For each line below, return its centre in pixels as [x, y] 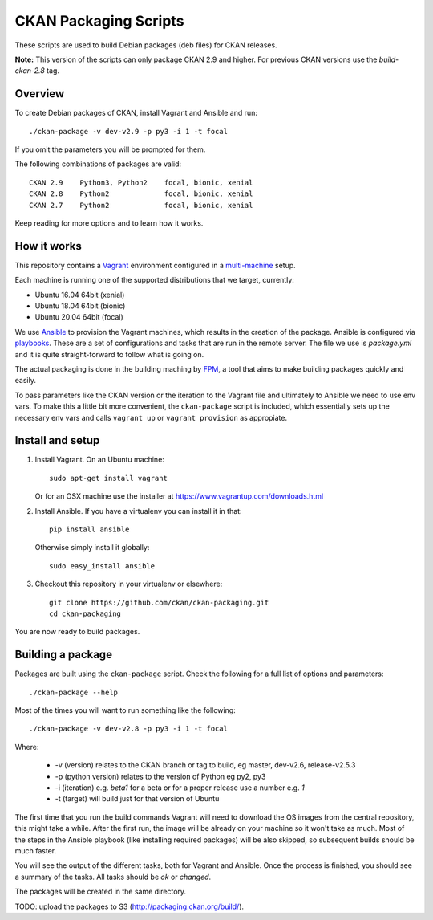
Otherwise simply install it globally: [92, 548]
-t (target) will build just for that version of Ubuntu [137, 799]
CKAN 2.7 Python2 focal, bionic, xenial [141, 205]
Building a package [63, 655]
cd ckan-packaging [85, 613]
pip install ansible [89, 529]
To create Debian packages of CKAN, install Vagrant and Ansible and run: [136, 113]
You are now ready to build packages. [77, 632]
